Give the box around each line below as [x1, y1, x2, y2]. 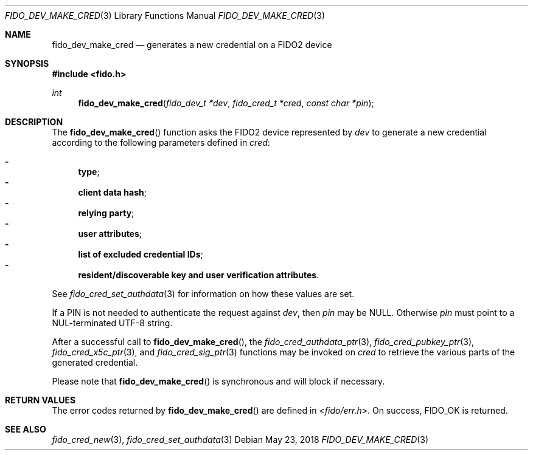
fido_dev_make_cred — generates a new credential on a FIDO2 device [52, 39, 332, 50]
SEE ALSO [5, 424, 46, 434]
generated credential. [52, 357, 138, 368]
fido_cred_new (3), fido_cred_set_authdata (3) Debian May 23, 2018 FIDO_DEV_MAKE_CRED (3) [52, 434, 429, 445]
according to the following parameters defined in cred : [52, 137, 270, 148]
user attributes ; [78, 228, 142, 239]
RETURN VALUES [5, 395, 76, 405]
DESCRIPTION [5, 117, 63, 127]
